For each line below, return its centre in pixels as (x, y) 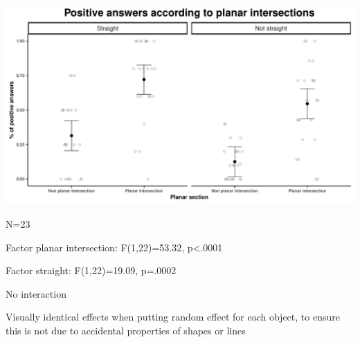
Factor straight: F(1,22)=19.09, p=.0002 (91, 270)
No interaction (36, 293)
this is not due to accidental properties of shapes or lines (126, 330)
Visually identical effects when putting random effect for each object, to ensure (173, 317)
